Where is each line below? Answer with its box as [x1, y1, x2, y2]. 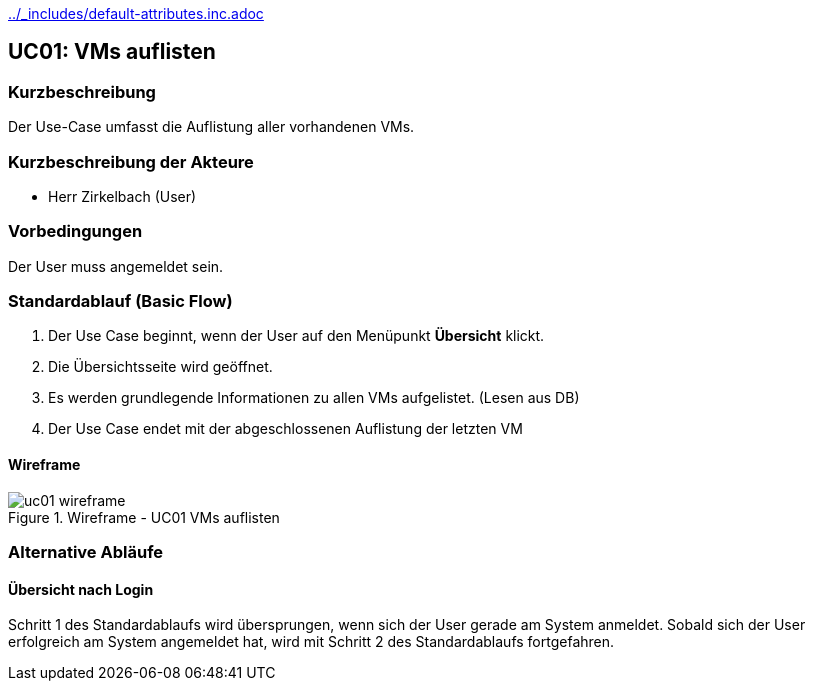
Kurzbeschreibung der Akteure [8, 151, 254, 172]
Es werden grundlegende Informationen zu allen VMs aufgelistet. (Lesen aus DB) [48, 389, 580, 407]
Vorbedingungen [8, 221, 143, 242]
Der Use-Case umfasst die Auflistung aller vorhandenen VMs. [8, 118, 415, 136]
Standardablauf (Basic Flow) [8, 291, 233, 312]
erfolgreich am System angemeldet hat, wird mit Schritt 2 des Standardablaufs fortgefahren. [8, 633, 615, 651]
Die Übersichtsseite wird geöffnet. [48, 358, 273, 376]
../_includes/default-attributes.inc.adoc [8, 5, 264, 22]
